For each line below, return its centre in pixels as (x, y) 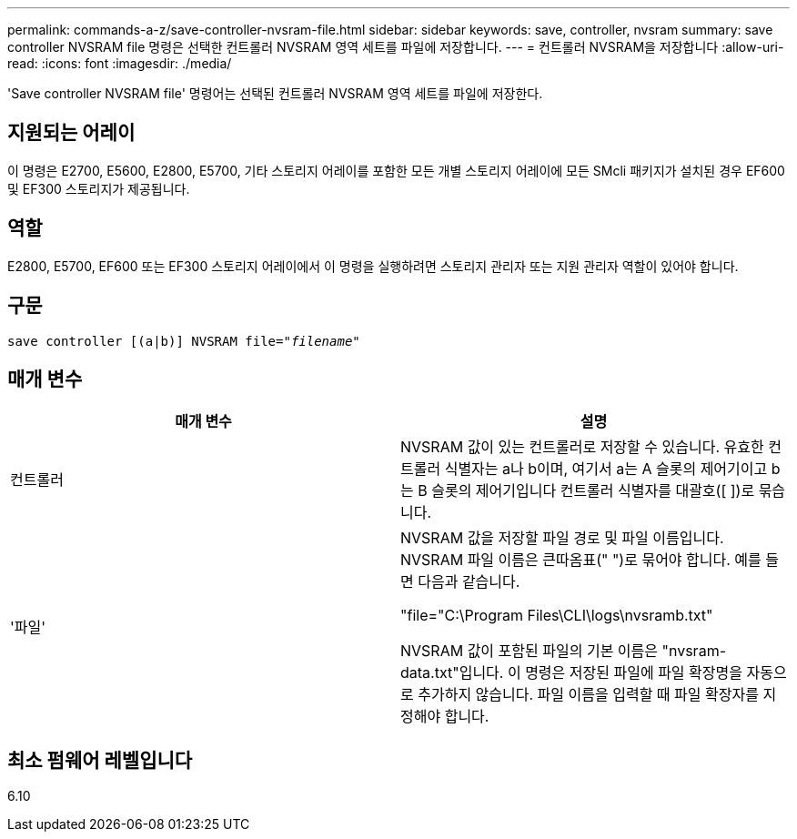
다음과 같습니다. (469, 582)
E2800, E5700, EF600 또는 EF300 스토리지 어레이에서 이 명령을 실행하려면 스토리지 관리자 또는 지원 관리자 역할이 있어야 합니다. (373, 266)
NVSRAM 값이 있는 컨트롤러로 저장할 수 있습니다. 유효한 (582, 447)
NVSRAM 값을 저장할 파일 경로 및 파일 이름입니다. (562, 538)
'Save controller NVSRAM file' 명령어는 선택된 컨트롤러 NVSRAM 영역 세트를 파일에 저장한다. (275, 93)
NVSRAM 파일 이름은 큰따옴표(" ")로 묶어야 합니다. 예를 (581, 560)
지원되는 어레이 (71, 133)
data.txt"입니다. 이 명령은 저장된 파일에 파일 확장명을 (571, 673)
